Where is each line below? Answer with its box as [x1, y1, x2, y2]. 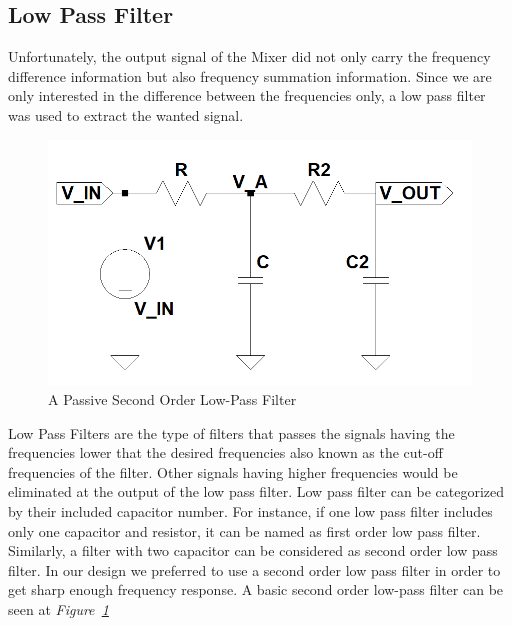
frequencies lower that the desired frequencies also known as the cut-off [8, 442, 443, 463]
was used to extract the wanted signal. [8, 104, 244, 125]
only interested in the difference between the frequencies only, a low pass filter [8, 85, 486, 106]
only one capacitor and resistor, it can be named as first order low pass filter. [8, 520, 481, 541]
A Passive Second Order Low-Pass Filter [48, 388, 297, 409]
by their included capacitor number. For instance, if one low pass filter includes [8, 500, 493, 521]
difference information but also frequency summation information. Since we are [8, 65, 492, 86]
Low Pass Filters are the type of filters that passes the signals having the [8, 422, 455, 443]
